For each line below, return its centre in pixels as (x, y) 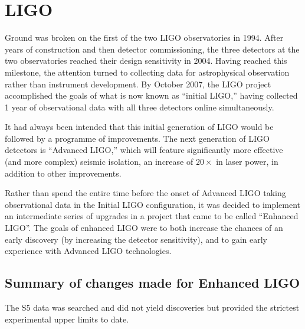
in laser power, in (247, 162)
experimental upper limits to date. (67, 319)
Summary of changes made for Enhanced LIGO (152, 283)
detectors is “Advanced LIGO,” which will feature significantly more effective (144, 150)
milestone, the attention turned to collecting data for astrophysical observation (147, 72)
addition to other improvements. (63, 173)
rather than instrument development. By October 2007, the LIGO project (138, 84)
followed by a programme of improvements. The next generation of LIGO (137, 138)
